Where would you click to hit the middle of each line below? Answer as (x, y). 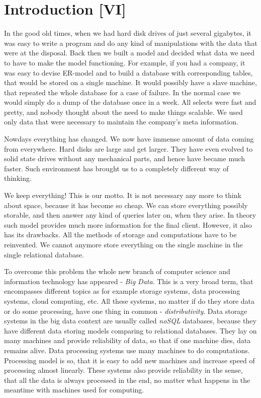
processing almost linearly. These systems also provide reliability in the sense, (123, 370)
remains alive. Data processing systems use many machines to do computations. (127, 350)
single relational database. (44, 254)
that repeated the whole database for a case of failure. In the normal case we (122, 92)
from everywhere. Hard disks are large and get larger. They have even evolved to (128, 148)
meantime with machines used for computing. (74, 390)
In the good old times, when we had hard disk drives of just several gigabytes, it (128, 33)
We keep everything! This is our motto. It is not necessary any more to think (123, 195)
